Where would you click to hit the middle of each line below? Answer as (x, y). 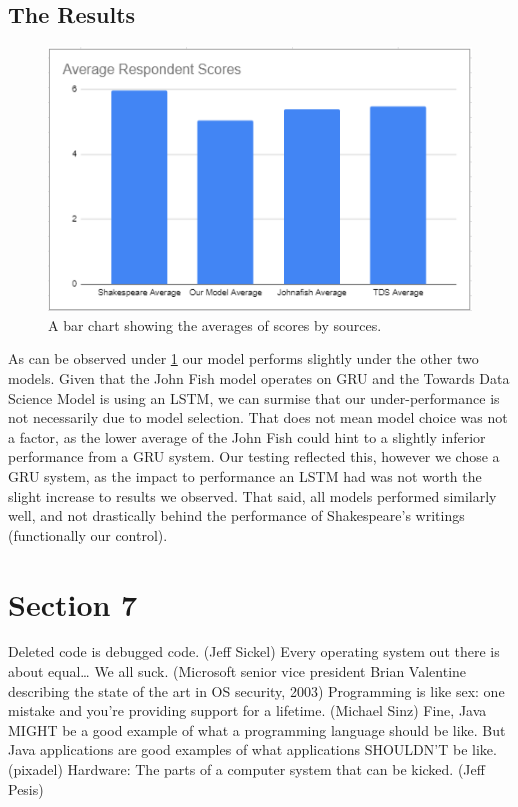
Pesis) (26, 788)
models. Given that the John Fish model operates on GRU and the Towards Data (259, 378)
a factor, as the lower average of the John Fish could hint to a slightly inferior (247, 436)
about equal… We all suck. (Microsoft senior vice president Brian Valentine (237, 671)
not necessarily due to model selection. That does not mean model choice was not (258, 417)
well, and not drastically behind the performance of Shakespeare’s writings (236, 515)
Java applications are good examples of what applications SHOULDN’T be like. (252, 749)
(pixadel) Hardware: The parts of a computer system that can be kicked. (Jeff (246, 769)
